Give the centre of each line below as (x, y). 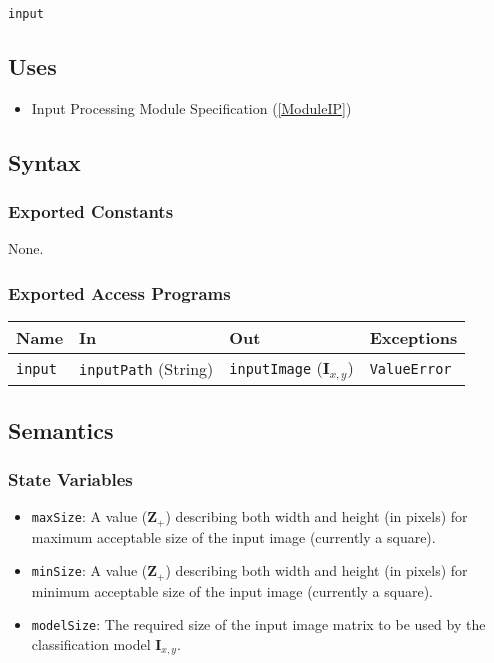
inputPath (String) (146, 369)
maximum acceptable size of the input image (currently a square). (233, 536)
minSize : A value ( (89, 570)
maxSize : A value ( (89, 516)
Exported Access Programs (119, 292)
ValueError (410, 368)
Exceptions (413, 338)
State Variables (70, 478)
